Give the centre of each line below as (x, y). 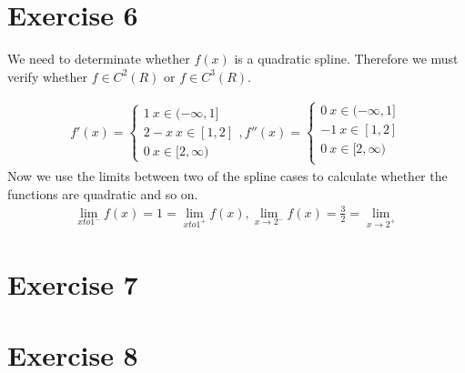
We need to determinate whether (99, 59)
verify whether (47, 76)
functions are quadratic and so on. (103, 193)
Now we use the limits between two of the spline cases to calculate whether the (227, 175)
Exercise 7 (73, 283)
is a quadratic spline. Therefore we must (346, 59)
